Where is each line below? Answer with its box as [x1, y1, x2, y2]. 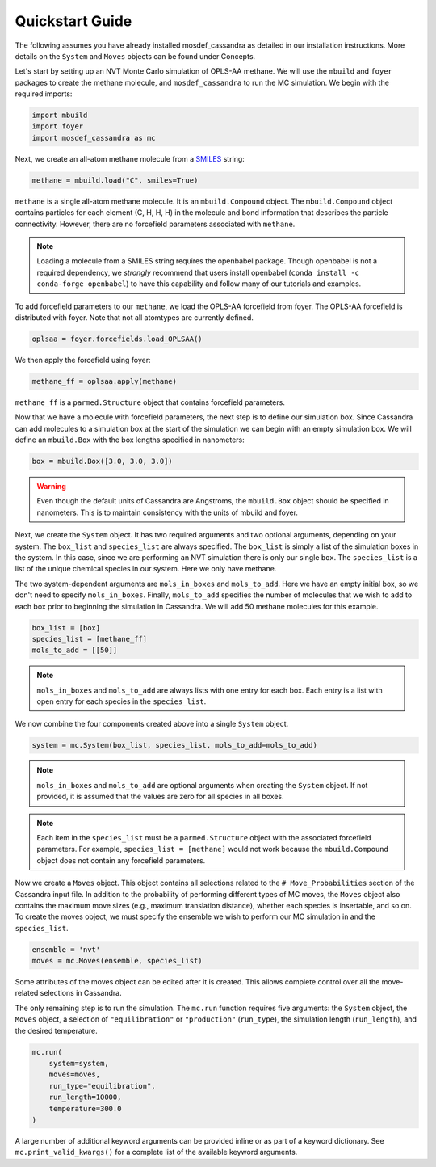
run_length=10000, [48, 1093, 122, 1102]
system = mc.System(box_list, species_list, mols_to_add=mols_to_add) [31, 740, 318, 750]
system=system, [48, 1059, 109, 1068]
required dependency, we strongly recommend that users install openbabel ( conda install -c [36, 268, 359, 277]
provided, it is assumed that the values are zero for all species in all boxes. [36, 792, 284, 802]
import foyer [31, 122, 84, 131]
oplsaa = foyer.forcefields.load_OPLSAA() [31, 334, 203, 343]
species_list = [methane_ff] [31, 634, 148, 643]
